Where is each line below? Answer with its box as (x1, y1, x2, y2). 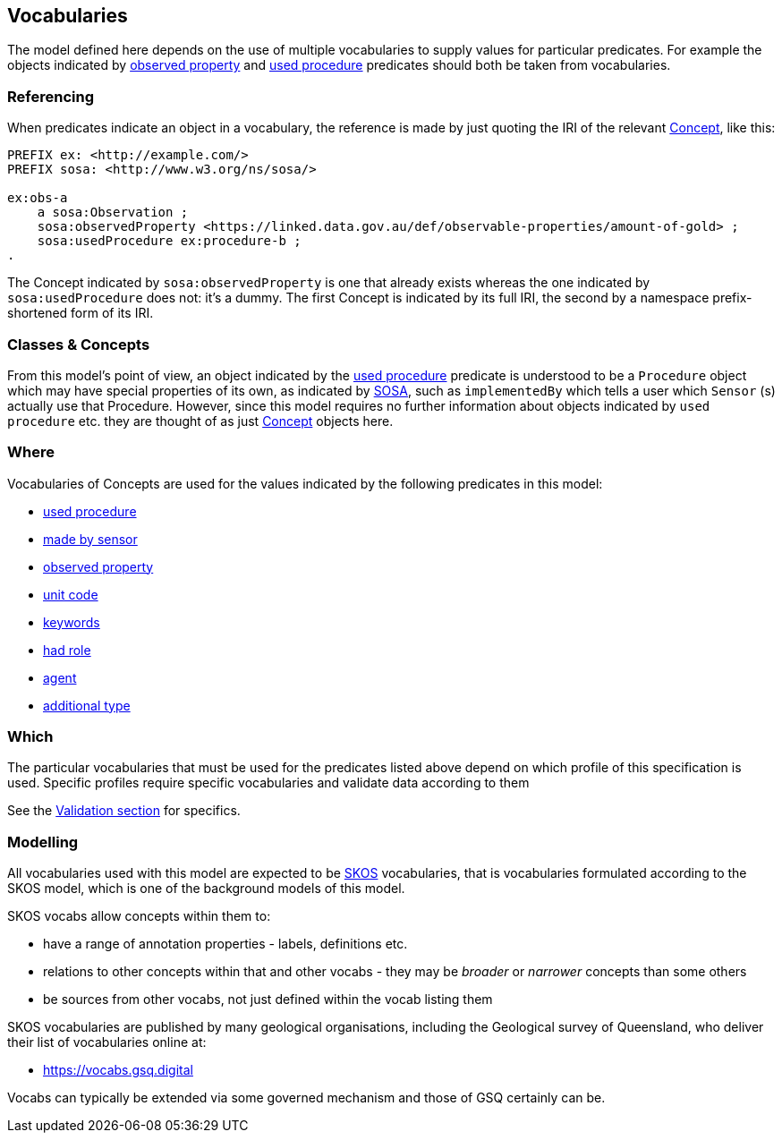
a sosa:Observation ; (37, 205, 189, 220)
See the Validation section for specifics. (7, 803, 241, 819)
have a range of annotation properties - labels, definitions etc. (43, 936, 408, 952)
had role (43, 642, 91, 658)
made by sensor (43, 531, 138, 547)
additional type (43, 697, 131, 713)
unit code (43, 586, 98, 602)
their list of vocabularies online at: (7, 1034, 207, 1051)
